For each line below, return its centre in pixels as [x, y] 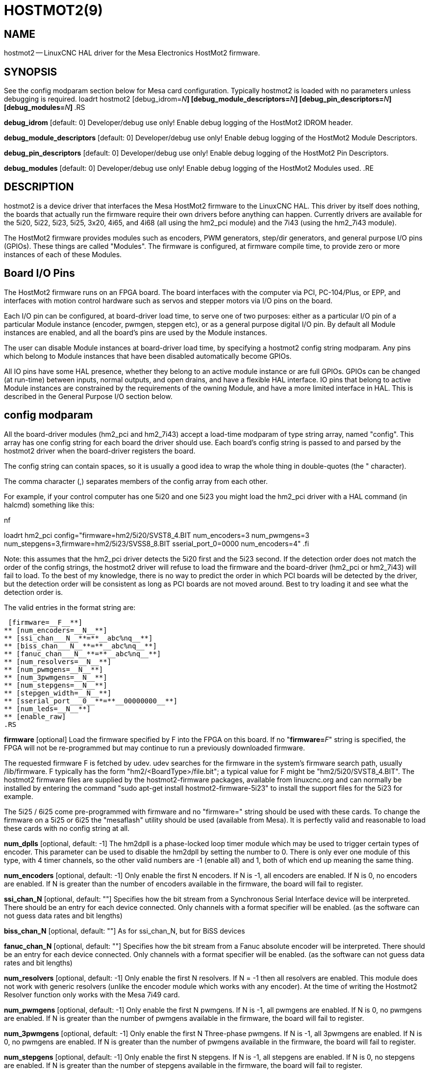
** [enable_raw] [35, 716]
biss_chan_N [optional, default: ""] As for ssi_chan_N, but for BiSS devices [125, 931]
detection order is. [34, 592]
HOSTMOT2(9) [53, 10]
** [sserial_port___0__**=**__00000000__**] [91, 701]
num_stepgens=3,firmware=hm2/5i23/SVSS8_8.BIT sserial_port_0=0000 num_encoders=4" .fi [157, 543]
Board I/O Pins [39, 273]
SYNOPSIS [31, 72]
